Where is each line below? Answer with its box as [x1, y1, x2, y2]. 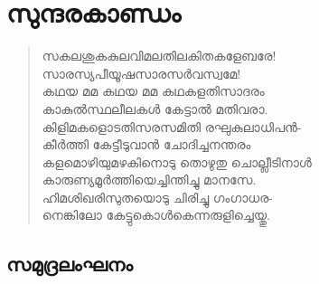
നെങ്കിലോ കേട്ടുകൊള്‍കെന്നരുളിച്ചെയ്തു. [42, 205, 270, 224]
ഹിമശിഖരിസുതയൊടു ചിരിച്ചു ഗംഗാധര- [42, 187, 273, 206]
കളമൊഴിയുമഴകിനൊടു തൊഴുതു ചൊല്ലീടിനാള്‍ [42, 152, 312, 171]
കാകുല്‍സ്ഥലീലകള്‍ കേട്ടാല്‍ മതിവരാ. [42, 99, 268, 118]
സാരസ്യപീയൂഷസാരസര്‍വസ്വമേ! [42, 63, 241, 82]
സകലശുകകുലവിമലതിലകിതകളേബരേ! [42, 46, 277, 65]
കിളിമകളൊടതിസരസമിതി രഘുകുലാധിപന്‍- [42, 117, 302, 136]
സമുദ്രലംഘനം [6, 250, 133, 278]
